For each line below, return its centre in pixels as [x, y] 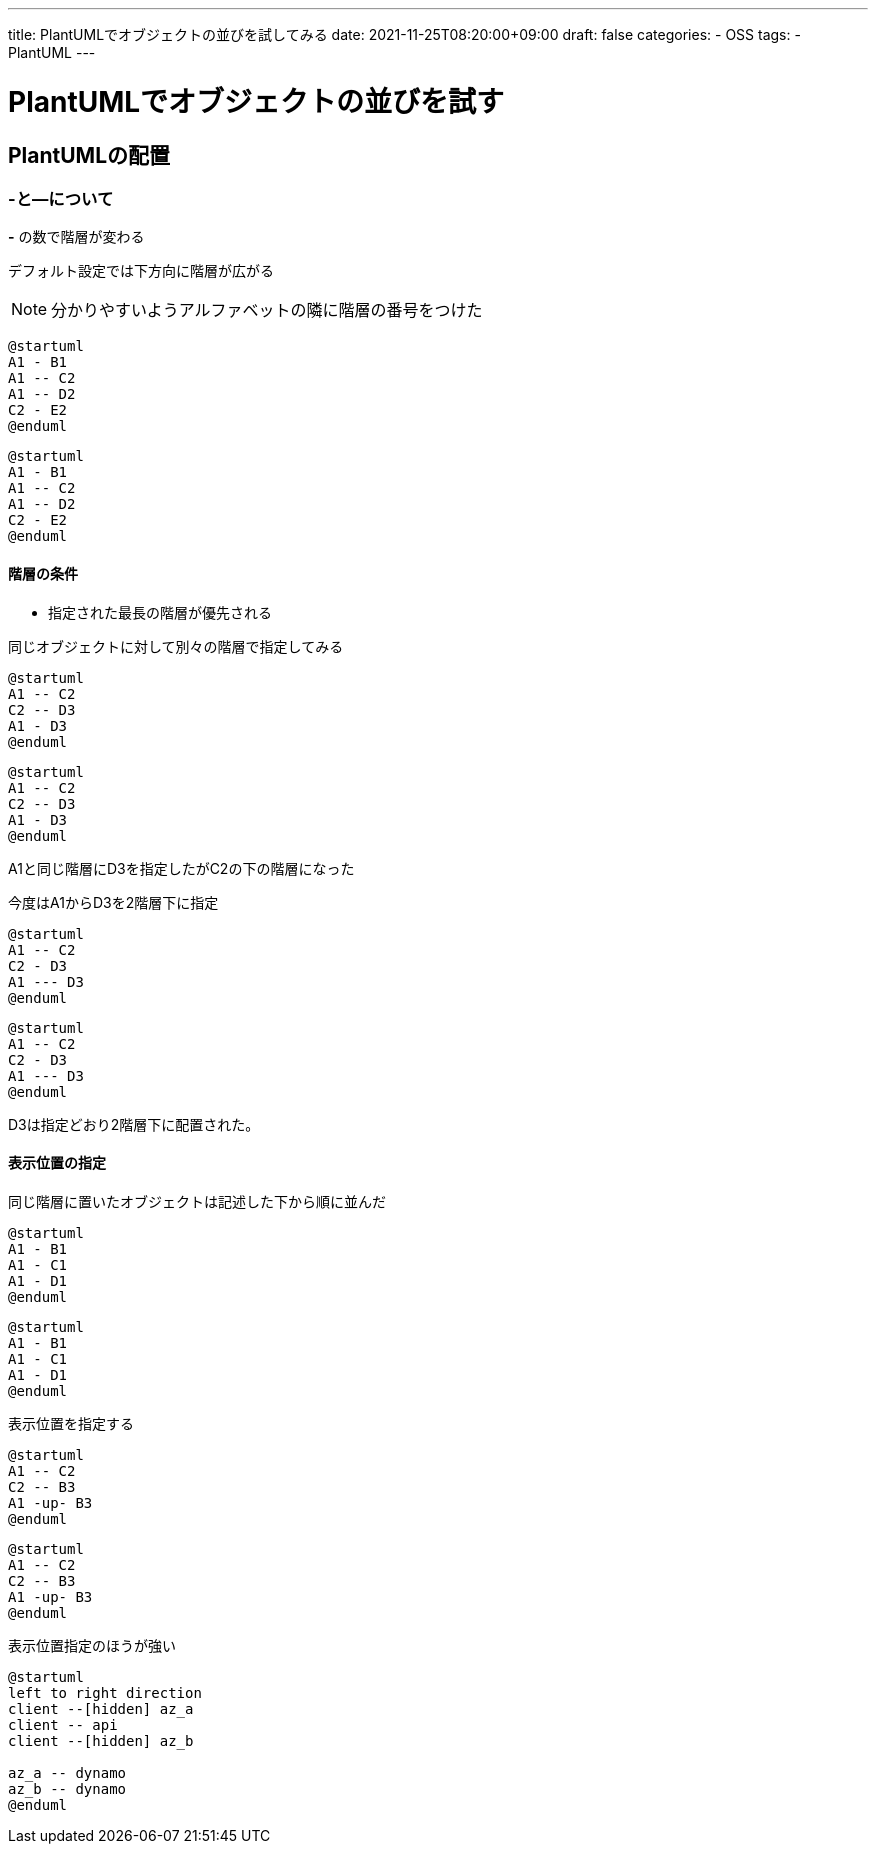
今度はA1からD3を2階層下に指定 [113, 902]
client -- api [63, 1724]
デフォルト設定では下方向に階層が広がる [141, 271]
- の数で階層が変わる [76, 237]
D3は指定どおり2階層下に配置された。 [134, 1124]
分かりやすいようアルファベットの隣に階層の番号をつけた [267, 310]
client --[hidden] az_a [101, 1708]
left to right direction [105, 1692]
